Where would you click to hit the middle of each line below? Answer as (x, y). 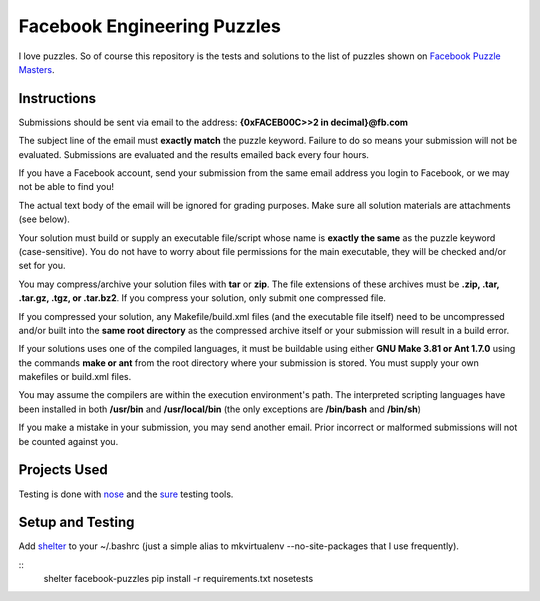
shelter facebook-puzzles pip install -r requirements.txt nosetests (178, 579)
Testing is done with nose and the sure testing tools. (126, 494)
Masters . (36, 69)
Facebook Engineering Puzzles (150, 26)
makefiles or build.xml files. (75, 377)
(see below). (44, 219)
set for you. (42, 266)
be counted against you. (68, 441)
